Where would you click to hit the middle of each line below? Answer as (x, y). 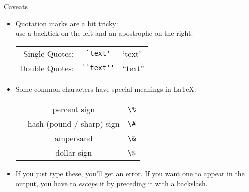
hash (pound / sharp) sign (74, 124)
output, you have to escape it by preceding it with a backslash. (112, 183)
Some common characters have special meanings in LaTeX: (106, 88)
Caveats (16, 6)
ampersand (74, 138)
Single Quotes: (49, 53)
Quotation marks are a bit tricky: (67, 23)
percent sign (74, 109)
